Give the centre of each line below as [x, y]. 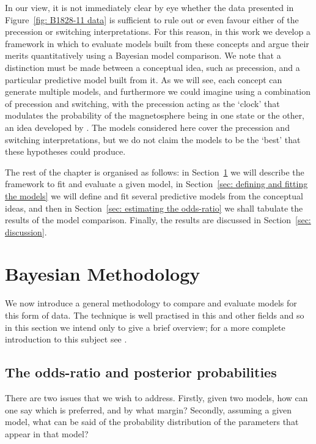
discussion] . [26, 231]
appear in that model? [47, 433]
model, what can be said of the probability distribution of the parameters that [152, 422]
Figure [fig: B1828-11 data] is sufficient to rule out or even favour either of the [152, 19]
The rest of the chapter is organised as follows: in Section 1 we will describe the [155, 172]
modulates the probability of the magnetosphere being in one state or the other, [155, 115]
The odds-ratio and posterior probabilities [141, 372]
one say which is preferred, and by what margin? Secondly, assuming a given [149, 409]
